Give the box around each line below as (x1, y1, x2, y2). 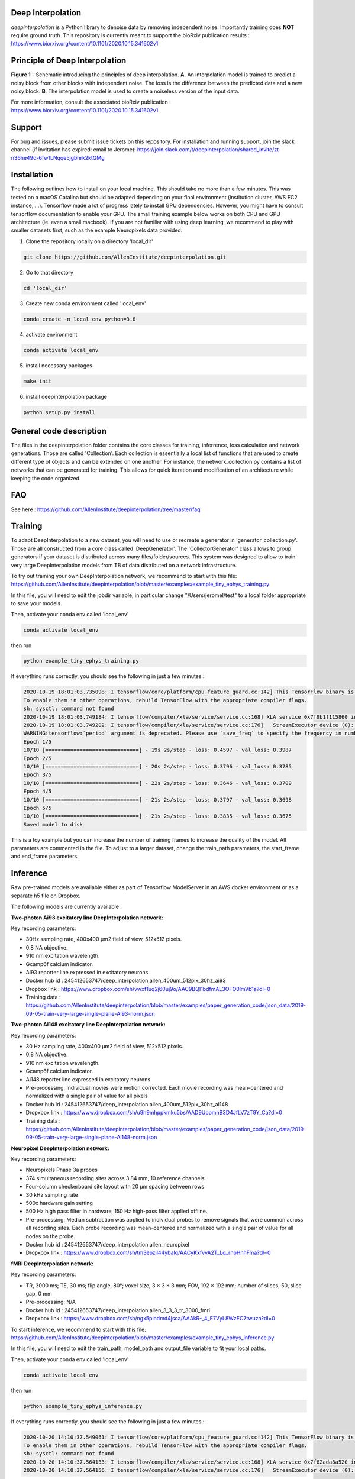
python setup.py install (23, 409, 96, 415)
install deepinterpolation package (25, 393, 108, 400)
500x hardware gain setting (25, 1200, 93, 1207)
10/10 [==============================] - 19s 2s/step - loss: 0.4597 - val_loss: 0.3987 (23, 747, 292, 754)
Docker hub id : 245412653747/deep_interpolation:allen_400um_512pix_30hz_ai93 (25, 977, 226, 984)
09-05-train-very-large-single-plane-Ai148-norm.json (25, 1134, 157, 1141)
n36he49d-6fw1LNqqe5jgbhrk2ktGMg (11, 154, 105, 162)
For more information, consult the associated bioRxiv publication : (11, 98, 171, 106)
